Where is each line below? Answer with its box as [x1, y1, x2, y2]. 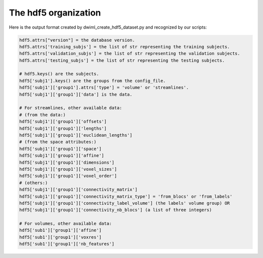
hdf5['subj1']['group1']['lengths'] [19, 125, 107, 131]
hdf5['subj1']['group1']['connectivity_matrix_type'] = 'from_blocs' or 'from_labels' [19, 193, 233, 199]
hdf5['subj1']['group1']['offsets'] [19, 119, 107, 124]
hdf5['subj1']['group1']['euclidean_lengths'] [19, 133, 132, 138]
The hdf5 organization [9, 7, 101, 18]
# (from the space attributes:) [19, 139, 97, 145]
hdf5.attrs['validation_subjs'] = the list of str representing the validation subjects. [19, 51, 241, 56]
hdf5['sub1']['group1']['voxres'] [19, 234, 102, 240]
